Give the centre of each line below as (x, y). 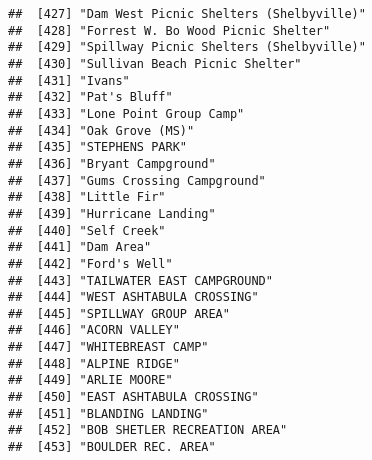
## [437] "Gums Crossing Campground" (137, 180)
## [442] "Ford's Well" (90, 263)
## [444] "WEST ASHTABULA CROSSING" (133, 297)
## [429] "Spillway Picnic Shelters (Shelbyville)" (187, 47)
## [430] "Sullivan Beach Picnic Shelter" (155, 63)
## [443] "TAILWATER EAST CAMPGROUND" (140, 280)
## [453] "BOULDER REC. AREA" (112, 447)
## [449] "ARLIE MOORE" (90, 380)
